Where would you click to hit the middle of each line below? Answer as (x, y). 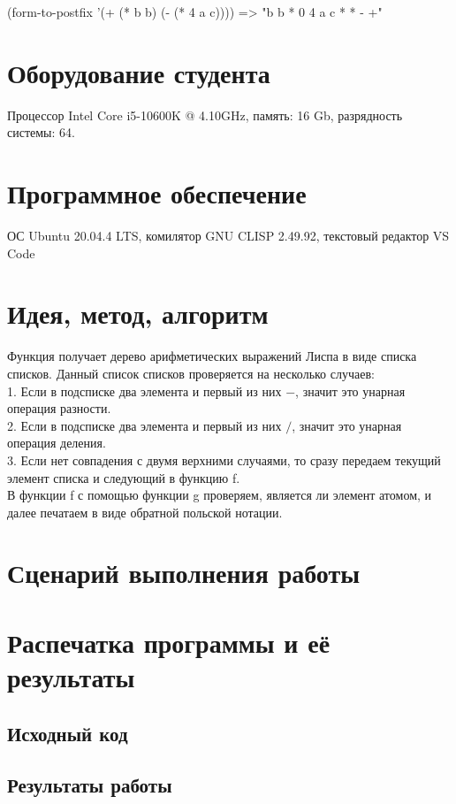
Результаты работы (90, 785)
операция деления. (57, 443)
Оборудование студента (139, 72)
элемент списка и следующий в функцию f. (124, 477)
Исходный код (68, 733)
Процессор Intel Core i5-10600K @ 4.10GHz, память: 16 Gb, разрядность (205, 115)
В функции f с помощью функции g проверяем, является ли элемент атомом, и (220, 495)
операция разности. (59, 408)
